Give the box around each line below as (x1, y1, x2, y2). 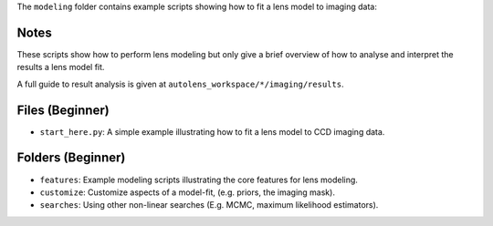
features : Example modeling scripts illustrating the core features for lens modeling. (39, 174, 358, 185)
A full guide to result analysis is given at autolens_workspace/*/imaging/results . (16, 78, 344, 89)
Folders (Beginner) (16, 150, 126, 166)
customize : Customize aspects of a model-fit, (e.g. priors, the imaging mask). (39, 187, 335, 198)
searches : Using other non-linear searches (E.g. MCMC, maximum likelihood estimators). (39, 200, 379, 211)
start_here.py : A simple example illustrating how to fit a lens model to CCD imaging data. (39, 126, 385, 137)
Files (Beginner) (16, 102, 110, 118)
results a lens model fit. (16, 62, 105, 73)
